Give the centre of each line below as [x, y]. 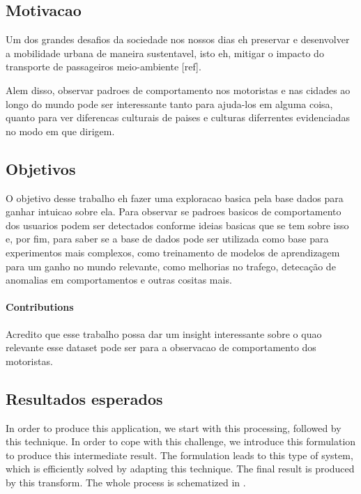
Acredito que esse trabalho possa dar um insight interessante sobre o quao [164, 333]
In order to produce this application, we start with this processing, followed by [174, 427]
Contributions [40, 307]
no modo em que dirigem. [60, 131]
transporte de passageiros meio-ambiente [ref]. [103, 67]
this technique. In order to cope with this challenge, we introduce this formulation [181, 441]
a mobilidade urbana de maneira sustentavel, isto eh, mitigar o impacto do [165, 53]
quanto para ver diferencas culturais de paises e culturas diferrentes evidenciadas [178, 117]
